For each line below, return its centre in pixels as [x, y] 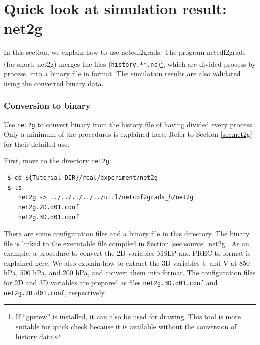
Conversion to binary [47, 105]
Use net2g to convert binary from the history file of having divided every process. [129, 124]
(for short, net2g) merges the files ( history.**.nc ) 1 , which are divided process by [130, 63]
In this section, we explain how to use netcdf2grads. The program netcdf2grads [125, 52]
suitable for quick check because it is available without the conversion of [126, 326]
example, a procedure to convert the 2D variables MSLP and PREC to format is [127, 253]
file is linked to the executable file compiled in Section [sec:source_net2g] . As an [127, 243]
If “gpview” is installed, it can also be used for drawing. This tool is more [128, 317]
